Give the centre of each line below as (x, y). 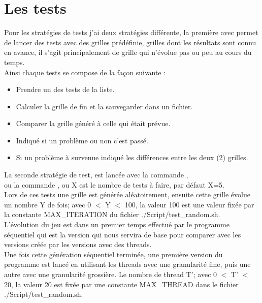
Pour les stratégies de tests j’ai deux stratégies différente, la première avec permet (131, 32)
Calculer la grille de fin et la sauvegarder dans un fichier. (104, 106)
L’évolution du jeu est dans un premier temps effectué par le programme (117, 224)
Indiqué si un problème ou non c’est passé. (82, 140)
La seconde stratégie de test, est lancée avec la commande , (96, 175)
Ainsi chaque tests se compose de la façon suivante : (85, 72)
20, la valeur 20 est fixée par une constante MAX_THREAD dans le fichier (121, 284)
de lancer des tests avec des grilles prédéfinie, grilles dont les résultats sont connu (130, 42)
